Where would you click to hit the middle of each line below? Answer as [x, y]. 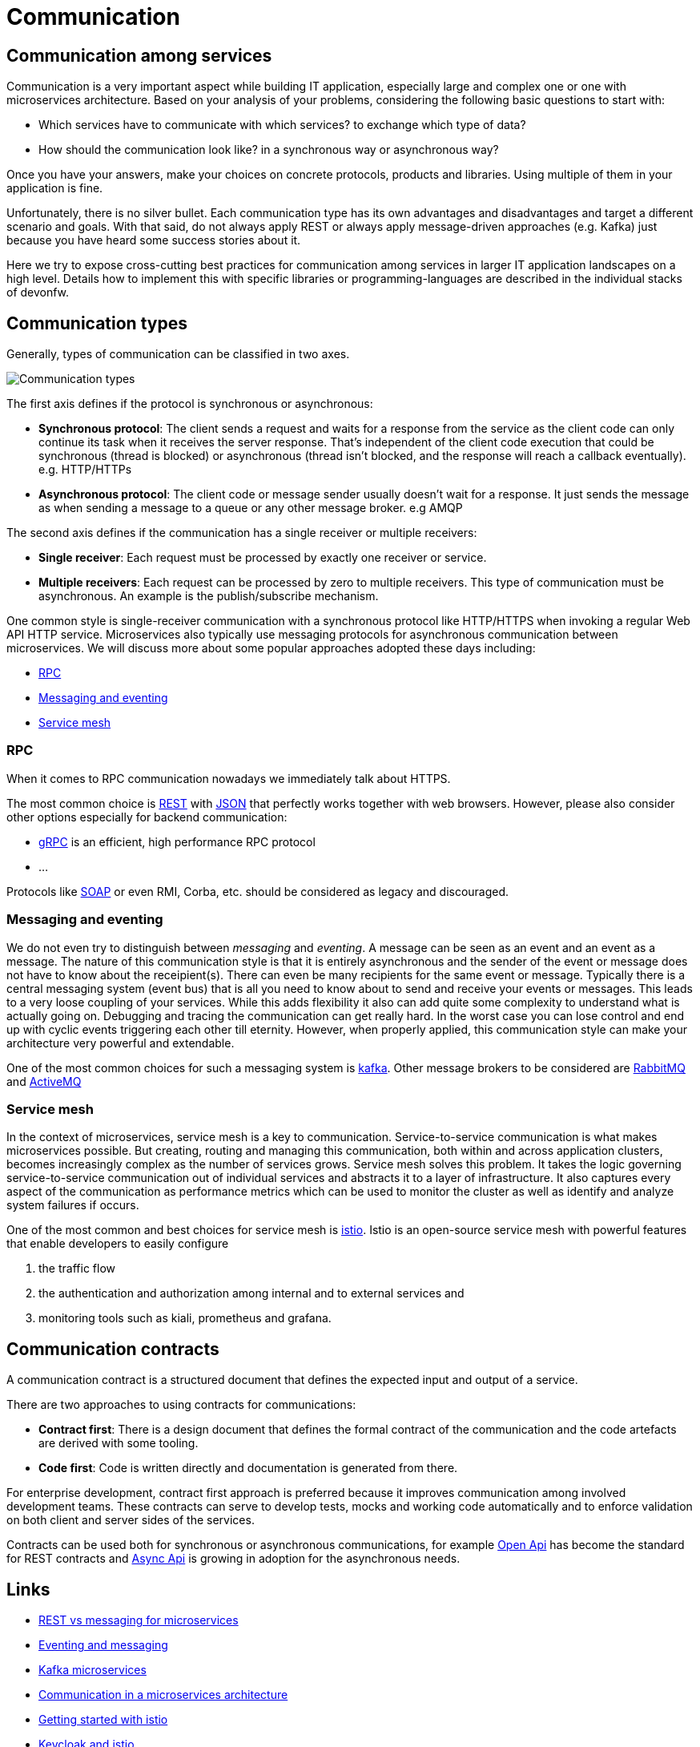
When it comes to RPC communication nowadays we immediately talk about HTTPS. [229, 778]
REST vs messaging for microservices [139, 1620]
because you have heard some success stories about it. [154, 240]
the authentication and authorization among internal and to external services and [251, 1293]
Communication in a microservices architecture [163, 1694]
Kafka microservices [93, 1669]
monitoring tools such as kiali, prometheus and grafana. [185, 1318]
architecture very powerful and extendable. [121, 1043]
